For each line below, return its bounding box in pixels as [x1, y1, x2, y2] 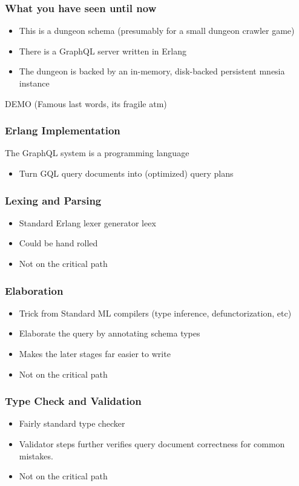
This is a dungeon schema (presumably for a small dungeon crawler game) [19, 24, 295, 37]
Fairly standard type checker [19, 417, 125, 430]
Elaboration [5, 283, 64, 298]
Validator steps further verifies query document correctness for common [19, 438, 285, 450]
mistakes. [19, 449, 53, 462]
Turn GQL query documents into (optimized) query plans [19, 167, 234, 179]
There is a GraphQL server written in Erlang [19, 44, 187, 57]
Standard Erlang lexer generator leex [19, 216, 156, 229]
